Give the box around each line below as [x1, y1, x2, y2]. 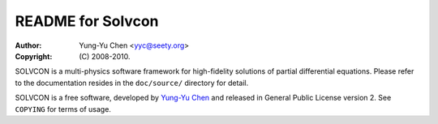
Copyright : [15, 51, 53, 61]
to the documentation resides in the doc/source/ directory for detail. [15, 78, 249, 88]
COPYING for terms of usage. [15, 104, 111, 113]
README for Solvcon [15, 12, 159, 30]
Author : [15, 41, 42, 50]
